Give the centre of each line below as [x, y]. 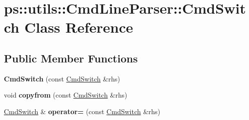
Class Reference [79, 27]
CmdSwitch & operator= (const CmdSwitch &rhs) [82, 111]
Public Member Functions [71, 58]
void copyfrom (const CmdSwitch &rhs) [66, 95]
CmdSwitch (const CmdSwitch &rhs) [62, 78]
